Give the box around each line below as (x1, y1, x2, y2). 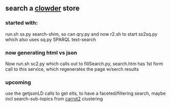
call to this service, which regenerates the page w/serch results (5, 66, 139, 72)
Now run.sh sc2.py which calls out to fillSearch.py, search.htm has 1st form (5, 61, 163, 67)
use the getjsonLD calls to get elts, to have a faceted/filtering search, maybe (5, 90, 166, 96)
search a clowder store (5, 4, 80, 13)
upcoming (5, 78, 32, 86)
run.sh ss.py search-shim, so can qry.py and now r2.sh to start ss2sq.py (5, 31, 158, 37)
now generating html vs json (5, 49, 78, 56)
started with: (5, 19, 38, 26)
